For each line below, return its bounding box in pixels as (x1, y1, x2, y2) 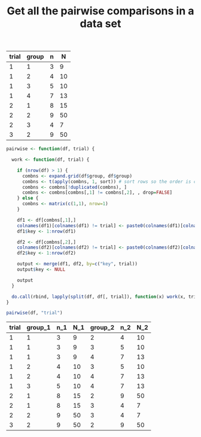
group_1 (26, 323, 51, 332)
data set (80, 17, 121, 30)
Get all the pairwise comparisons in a (7, 4, 194, 18)
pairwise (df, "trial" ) (6, 310, 63, 316)
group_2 (90, 323, 115, 332)
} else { (17, 195, 39, 201)
